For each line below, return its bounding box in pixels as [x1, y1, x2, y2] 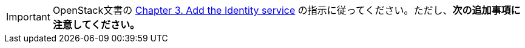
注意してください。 [52, 19, 140, 31]
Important [6, 11, 50, 23]
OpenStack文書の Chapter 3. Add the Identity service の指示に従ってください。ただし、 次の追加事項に [52, 4, 521, 16]
